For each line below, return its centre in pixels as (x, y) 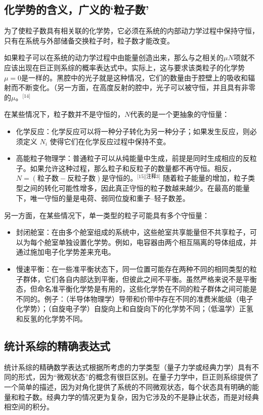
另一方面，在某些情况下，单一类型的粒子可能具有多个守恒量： (107, 215)
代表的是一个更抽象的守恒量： (180, 114)
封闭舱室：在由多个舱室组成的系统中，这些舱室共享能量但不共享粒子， (133, 232)
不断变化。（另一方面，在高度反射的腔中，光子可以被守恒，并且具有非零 (137, 87)
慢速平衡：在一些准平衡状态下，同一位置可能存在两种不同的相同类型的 (133, 268)
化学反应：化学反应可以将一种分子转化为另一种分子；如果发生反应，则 (133, 131)
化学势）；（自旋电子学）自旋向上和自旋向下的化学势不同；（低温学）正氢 (135, 308)
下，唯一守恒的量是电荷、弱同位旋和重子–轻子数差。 (103, 198)
